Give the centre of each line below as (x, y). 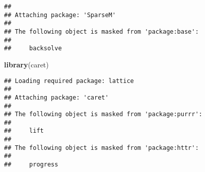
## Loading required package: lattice (69, 81)
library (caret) (26, 64)
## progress (31, 165)
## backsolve (33, 49)
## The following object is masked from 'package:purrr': (103, 114)
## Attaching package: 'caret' (56, 97)
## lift (24, 131)
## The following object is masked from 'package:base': (101, 31)
